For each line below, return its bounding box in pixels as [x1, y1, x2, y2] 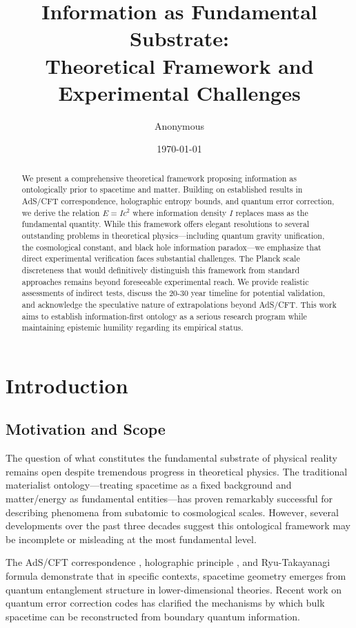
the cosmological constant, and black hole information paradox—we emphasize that [21, 241, 322, 253]
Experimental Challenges [58, 78, 301, 106]
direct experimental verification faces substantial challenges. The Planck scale [21, 253, 300, 264]
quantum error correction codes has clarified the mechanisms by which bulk [6, 596, 325, 610]
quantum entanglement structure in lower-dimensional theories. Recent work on [6, 582, 342, 596]
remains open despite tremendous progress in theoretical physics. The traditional [6, 464, 348, 478]
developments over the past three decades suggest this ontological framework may [6, 518, 350, 533]
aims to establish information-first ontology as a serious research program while [21, 310, 307, 322]
